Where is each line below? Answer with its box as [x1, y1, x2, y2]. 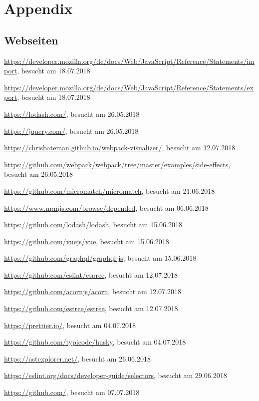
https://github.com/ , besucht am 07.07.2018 [4, 387, 140, 398]
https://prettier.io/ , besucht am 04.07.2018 [4, 320, 136, 330]
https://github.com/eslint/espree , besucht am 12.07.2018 [4, 269, 178, 280]
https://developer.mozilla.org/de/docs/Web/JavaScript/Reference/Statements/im [4, 55, 255, 66]
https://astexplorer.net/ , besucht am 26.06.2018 [4, 353, 151, 364]
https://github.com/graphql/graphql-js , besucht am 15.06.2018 [4, 253, 197, 263]
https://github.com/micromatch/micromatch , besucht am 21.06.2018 [4, 185, 215, 196]
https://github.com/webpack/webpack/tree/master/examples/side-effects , [4, 159, 231, 169]
